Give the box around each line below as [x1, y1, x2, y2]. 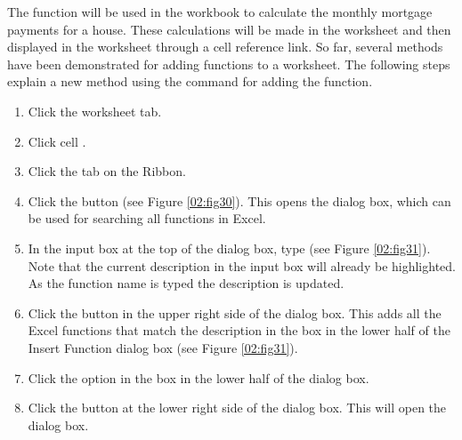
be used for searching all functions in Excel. [28, 209, 266, 228]
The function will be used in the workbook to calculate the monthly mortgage [7, 3, 433, 20]
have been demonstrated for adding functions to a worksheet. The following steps [7, 54, 450, 73]
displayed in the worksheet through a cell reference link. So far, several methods [7, 37, 443, 56]
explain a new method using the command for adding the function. [7, 72, 373, 91]
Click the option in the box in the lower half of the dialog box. [28, 368, 369, 387]
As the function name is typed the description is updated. [28, 274, 344, 292]
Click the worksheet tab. [28, 101, 162, 120]
